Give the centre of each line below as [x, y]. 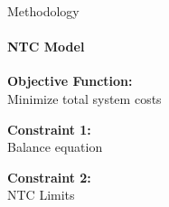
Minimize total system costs [84, 98]
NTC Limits [41, 195]
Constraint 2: [49, 177]
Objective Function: [70, 81]
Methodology [43, 11]
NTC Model [46, 47]
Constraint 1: [49, 129]
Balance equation [55, 147]
